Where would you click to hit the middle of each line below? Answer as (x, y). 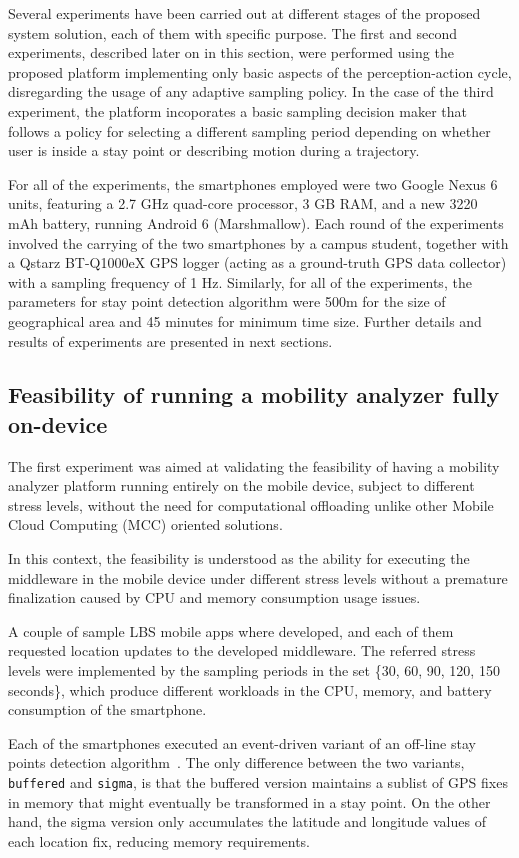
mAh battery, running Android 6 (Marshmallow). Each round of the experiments (256, 222)
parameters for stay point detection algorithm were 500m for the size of (227, 301)
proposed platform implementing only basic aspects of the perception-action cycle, (260, 71)
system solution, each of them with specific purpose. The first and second (232, 32)
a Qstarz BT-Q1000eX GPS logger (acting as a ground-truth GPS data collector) (257, 262)
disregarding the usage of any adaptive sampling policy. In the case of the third (251, 91)
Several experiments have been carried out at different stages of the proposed (244, 13)
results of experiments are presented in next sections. (170, 340)
